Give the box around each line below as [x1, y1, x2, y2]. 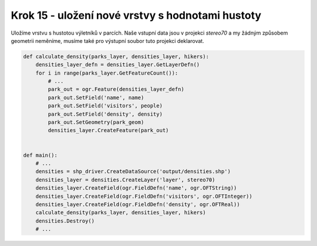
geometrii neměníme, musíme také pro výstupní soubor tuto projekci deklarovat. [11, 37, 205, 44]
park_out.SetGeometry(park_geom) [48, 119, 144, 126]
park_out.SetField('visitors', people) [48, 103, 163, 109]
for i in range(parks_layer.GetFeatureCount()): [35, 69, 178, 76]
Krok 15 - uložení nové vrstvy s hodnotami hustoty [11, 9, 261, 22]
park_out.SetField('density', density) [48, 110, 163, 117]
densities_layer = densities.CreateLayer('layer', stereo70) [35, 176, 215, 183]
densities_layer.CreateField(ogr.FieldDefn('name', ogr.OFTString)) [35, 185, 237, 191]
